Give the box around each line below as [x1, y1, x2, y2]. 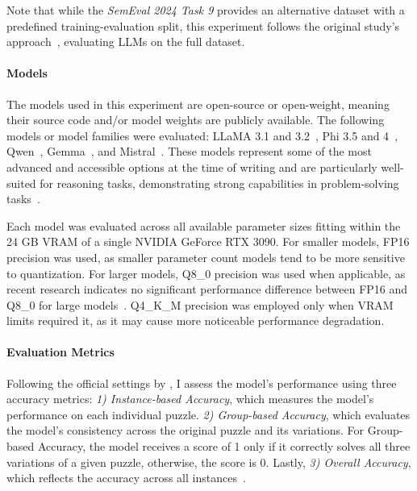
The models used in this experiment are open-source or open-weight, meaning [6, 95, 390, 112]
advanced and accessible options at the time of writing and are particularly [6, 158, 377, 175]
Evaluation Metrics [6, 343, 115, 360]
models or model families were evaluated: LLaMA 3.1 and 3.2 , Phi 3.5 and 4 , [6, 127, 398, 144]
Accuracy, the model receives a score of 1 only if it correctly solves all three [37, 438, 411, 455]
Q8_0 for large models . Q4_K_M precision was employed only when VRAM [6, 296, 394, 313]
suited [6, 174, 36, 191]
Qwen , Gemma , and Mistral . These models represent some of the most [6, 143, 372, 160]
